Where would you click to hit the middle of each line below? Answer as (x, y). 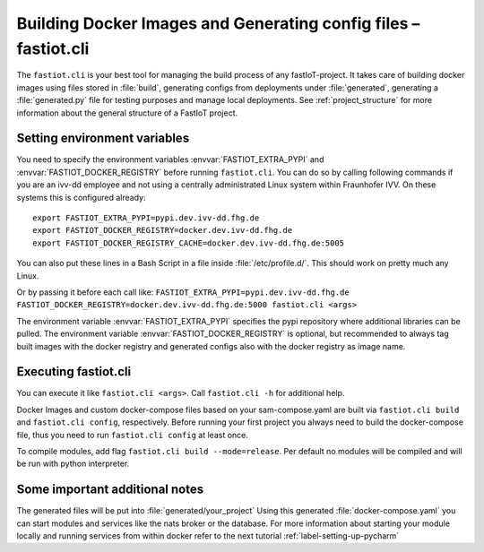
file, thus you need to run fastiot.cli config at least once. (132, 435)
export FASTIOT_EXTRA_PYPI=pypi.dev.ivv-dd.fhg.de (146, 218)
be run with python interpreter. (73, 464)
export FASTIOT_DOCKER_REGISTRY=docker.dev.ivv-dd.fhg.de (163, 230)
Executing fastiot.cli (74, 372)
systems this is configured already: (81, 197)
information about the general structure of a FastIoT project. (127, 113)
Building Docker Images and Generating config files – (218, 23)
